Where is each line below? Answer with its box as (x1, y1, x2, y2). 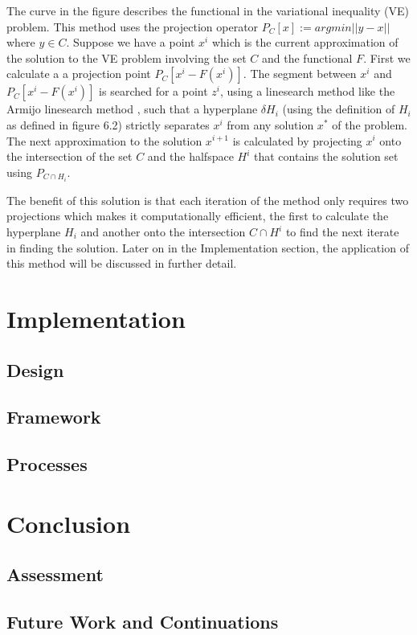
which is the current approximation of (211, 34, 399, 51)
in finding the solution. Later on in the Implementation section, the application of (6, 239, 409, 256)
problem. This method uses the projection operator (6, 18, 259, 35)
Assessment (6, 562, 104, 587)
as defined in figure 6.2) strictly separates (6, 116, 210, 133)
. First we (363, 49, 411, 66)
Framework (6, 404, 101, 429)
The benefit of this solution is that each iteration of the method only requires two (6, 191, 409, 208)
